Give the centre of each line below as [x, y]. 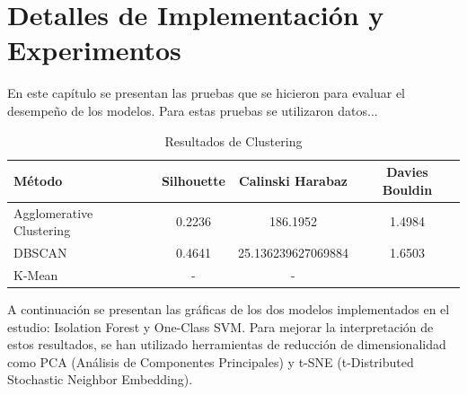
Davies [407, 172]
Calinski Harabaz [293, 180]
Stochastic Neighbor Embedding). [100, 379]
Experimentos [94, 50]
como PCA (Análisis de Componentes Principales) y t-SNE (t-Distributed [211, 361]
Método [38, 180]
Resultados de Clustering [233, 140]
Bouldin [407, 189]
